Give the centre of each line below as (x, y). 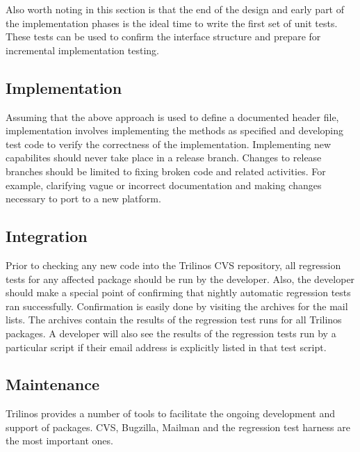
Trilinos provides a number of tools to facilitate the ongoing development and (171, 413)
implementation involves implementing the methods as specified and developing (175, 130)
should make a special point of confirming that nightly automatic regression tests (178, 292)
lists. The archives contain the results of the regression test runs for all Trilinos (174, 320)
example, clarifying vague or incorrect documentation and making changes (164, 185)
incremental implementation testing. (83, 50)
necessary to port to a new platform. (83, 199)
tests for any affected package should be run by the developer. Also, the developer (180, 279)
